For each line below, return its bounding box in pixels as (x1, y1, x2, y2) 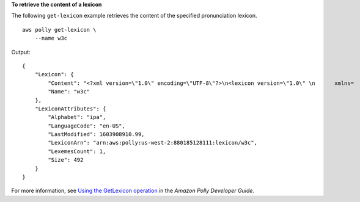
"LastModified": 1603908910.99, (48, 131, 145, 138)
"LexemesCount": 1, (48, 148, 106, 155)
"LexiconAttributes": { (34, 105, 106, 112)
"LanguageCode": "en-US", (48, 122, 125, 129)
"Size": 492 (48, 156, 84, 164)
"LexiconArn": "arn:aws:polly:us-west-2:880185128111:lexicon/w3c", (48, 139, 258, 146)
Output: (11, 48, 31, 56)
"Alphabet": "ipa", (48, 114, 106, 121)
